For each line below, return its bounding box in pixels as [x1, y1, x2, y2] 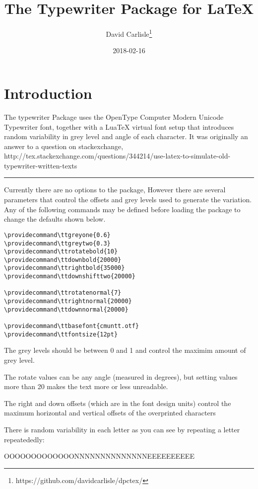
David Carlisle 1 [106, 27, 152, 39]
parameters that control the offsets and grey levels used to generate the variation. [4, 194, 252, 205]
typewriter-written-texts [4, 160, 77, 170]
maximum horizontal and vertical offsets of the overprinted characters [4, 407, 216, 418]
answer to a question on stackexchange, [4, 141, 124, 151]
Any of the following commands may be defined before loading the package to [4, 204, 241, 214]
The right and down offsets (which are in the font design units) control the [4, 398, 231, 408]
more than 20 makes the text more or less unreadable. [4, 381, 168, 392]
